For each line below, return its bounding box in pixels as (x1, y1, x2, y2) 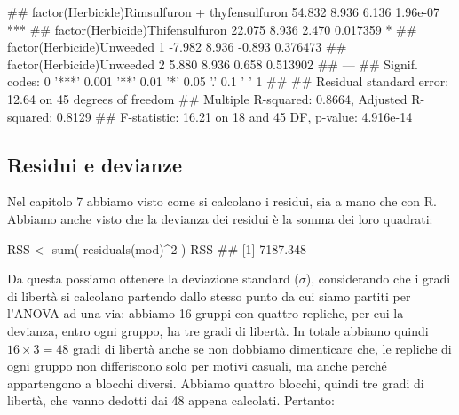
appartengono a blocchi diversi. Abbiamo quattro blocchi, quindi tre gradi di (7, 373, 424, 392)
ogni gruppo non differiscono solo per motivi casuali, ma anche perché (7, 356, 387, 375)
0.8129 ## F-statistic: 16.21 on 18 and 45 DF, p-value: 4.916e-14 (56, 107, 413, 125)
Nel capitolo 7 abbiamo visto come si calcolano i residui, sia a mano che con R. (7, 192, 437, 211)
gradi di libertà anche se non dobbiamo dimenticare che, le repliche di (72, 339, 452, 357)
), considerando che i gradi (305, 269, 451, 288)
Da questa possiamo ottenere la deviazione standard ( (7, 269, 299, 288)
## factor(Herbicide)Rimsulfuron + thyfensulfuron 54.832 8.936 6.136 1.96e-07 (7, 3, 440, 20)
